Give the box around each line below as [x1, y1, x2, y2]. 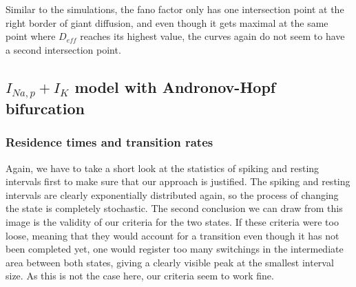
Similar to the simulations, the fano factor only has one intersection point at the [6, 2, 344, 16]
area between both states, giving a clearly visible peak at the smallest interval [6, 255, 334, 269]
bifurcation [6, 97, 85, 118]
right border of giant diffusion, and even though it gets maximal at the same [6, 15, 328, 30]
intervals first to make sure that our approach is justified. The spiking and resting [6, 174, 350, 189]
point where [6, 29, 56, 43]
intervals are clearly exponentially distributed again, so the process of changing [6, 187, 339, 202]
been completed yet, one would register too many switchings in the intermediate [6, 242, 344, 256]
